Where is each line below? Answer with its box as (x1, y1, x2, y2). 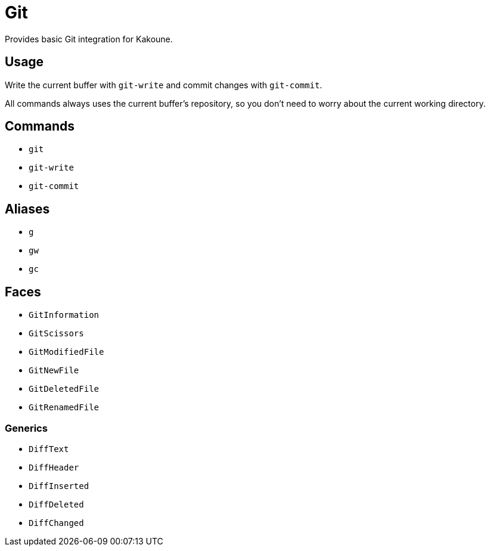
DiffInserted (29, 481, 89, 491)
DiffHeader (29, 462, 79, 472)
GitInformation (29, 310, 100, 320)
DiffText (29, 444, 69, 454)
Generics (5, 422, 48, 434)
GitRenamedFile (29, 403, 100, 413)
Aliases (5, 201, 50, 216)
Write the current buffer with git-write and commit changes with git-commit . (5, 79, 322, 90)
